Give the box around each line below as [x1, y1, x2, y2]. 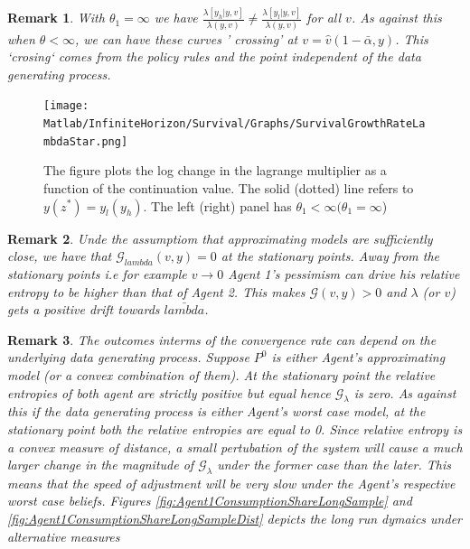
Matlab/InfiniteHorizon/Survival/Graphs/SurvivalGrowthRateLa [43, 117, 426, 131]
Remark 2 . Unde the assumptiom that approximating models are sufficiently [7, 228, 433, 247]
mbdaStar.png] [43, 135, 128, 148]
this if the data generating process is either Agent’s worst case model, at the [7, 402, 426, 421]
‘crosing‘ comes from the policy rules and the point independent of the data [7, 47, 421, 66]
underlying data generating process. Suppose [7, 348, 249, 367]
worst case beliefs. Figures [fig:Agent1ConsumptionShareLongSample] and [7, 491, 412, 510]
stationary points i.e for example [7, 264, 187, 283]
